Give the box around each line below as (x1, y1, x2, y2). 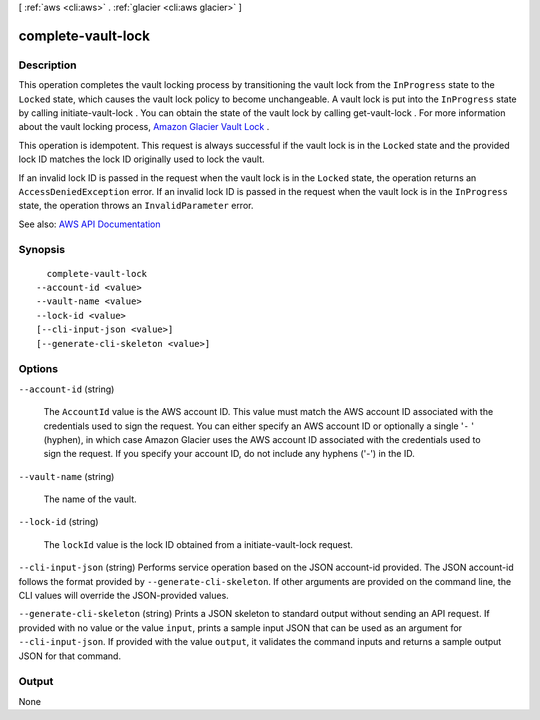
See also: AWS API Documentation (18, 218, 161, 230)
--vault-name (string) (18, 470, 115, 482)
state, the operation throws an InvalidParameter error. (18, 200, 254, 212)
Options (18, 362, 59, 376)
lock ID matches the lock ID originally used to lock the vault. (18, 153, 265, 165)
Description (18, 58, 77, 72)
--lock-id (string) (18, 516, 99, 528)
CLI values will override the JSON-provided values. (18, 590, 229, 602)
